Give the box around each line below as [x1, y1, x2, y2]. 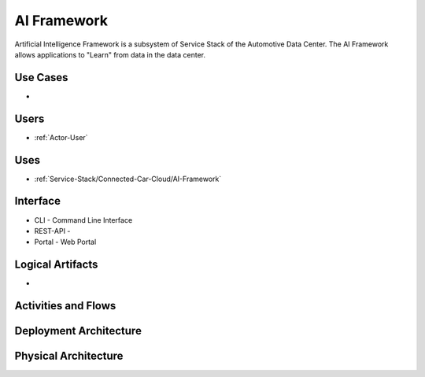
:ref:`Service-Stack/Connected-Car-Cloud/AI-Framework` [34, 174, 222, 183]
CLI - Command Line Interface [34, 215, 133, 224]
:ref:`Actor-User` [34, 132, 88, 142]
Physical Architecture [14, 349, 124, 363]
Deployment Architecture [14, 324, 142, 338]
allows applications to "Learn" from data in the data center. [14, 50, 206, 59]
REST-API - [34, 226, 71, 235]
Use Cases [14, 71, 68, 84]
